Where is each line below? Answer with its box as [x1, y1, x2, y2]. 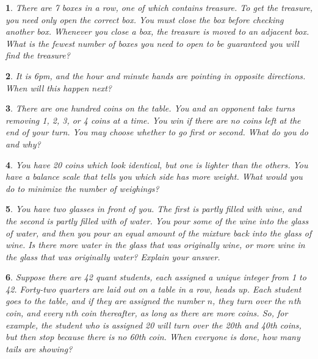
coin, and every [5, 307, 63, 319]
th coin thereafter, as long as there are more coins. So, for [71, 307, 288, 319]
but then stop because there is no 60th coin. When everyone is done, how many [5, 330, 300, 343]
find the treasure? [5, 49, 70, 62]
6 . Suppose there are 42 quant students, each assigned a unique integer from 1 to [5, 271, 306, 283]
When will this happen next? [5, 81, 112, 94]
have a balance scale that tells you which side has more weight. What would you [5, 170, 303, 183]
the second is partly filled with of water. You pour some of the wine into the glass [5, 214, 309, 227]
